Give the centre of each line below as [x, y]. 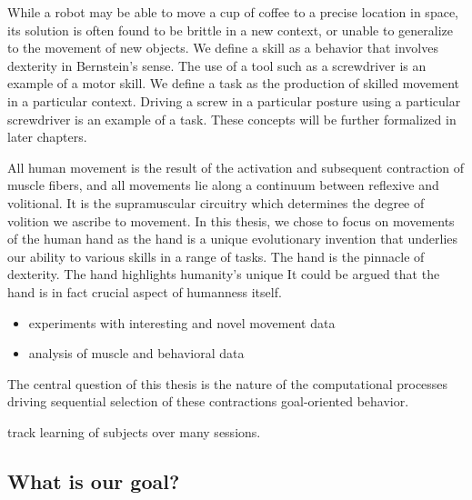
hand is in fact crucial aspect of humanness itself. [145, 291]
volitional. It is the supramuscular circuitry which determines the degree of [216, 202]
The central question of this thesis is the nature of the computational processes [228, 383]
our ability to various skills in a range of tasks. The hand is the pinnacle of [216, 256]
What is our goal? [94, 480]
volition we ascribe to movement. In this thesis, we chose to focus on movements [231, 220]
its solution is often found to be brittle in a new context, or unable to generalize [230, 30]
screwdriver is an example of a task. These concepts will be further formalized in [232, 119]
